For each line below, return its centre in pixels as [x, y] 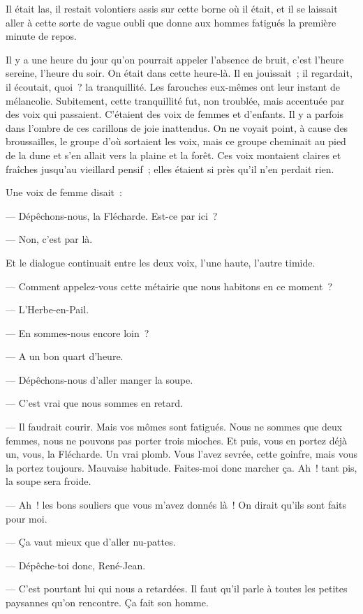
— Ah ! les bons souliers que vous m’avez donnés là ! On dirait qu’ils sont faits [176, 505]
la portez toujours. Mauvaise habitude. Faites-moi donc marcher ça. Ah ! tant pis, [181, 467]
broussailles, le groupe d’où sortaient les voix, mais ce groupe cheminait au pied [176, 141]
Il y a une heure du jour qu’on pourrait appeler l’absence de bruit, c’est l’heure [175, 59]
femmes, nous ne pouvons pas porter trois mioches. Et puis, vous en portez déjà [177, 440]
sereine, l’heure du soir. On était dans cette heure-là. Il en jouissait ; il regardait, [179, 73]
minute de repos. [42, 36]
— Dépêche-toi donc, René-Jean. [76, 565]
